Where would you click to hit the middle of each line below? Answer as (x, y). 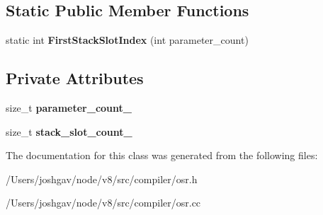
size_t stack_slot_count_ (69, 131)
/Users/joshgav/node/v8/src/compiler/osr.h (102, 179)
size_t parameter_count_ (69, 107)
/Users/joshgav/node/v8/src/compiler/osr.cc (103, 203)
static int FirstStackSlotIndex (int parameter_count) (127, 40)
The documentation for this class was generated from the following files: (162, 155)
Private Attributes (75, 78)
